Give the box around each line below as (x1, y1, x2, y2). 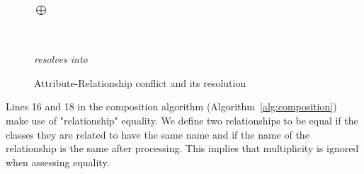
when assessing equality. (6, 154, 110, 169)
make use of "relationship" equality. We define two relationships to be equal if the (6, 112, 358, 127)
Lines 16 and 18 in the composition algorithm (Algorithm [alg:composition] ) (6, 99, 337, 114)
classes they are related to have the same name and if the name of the (6, 127, 309, 141)
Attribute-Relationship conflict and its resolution (34, 75, 246, 90)
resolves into (34, 52, 88, 66)
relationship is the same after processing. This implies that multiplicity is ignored (6, 141, 359, 156)
